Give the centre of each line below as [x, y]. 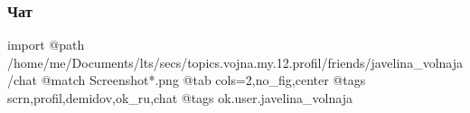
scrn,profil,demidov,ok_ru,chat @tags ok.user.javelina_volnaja [180, 98]
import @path [46, 45]
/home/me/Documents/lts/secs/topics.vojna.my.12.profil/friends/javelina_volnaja [235, 62]
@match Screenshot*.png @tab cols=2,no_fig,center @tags [203, 80]
